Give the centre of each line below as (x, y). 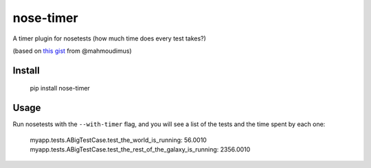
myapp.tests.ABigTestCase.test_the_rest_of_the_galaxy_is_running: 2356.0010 (140, 149)
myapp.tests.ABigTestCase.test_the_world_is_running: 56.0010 (119, 140)
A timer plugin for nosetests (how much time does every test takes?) (109, 38)
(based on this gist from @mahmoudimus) (72, 51)
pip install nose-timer (60, 88)
